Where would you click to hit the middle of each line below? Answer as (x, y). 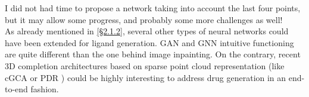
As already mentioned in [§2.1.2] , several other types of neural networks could (147, 31)
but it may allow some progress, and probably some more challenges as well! (144, 19)
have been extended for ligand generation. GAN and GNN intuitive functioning (149, 42)
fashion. (45, 89)
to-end (16, 89)
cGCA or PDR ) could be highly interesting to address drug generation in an (146, 77)
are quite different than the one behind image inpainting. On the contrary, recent (153, 54)
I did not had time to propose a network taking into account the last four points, (153, 8)
